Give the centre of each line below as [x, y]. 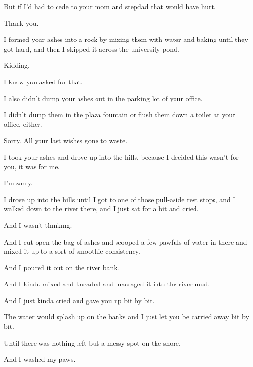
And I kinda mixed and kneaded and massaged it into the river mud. [107, 284]
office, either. [23, 124]
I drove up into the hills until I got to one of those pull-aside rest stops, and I [120, 199]
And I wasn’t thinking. [38, 225]
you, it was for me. [32, 166]
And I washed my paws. [40, 359]
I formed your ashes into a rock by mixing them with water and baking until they [126, 39]
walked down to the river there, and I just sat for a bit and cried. [101, 209]
